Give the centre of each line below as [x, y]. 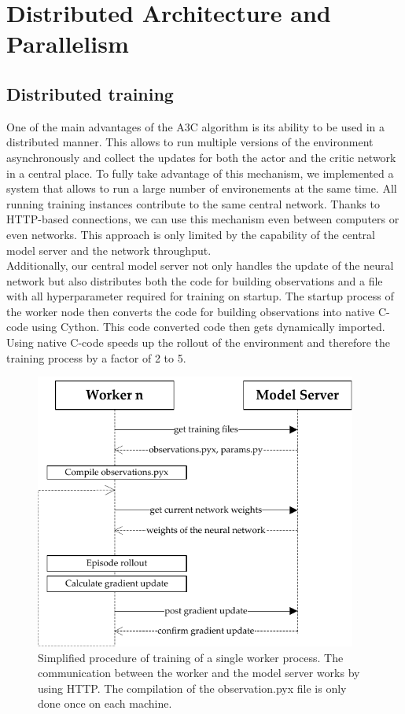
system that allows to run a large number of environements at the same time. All [202, 188]
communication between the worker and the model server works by [199, 673]
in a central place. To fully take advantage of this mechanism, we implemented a [200, 173]
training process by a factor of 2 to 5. [96, 357]
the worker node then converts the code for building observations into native [191, 311]
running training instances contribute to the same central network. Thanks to [193, 203]
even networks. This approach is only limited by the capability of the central [191, 234]
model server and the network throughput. [109, 250]
